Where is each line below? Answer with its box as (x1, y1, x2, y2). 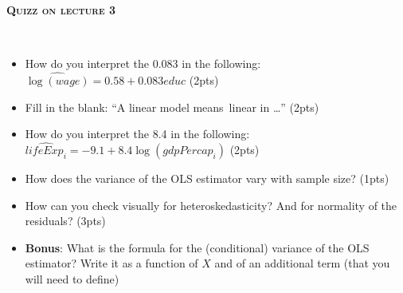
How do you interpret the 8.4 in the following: (25, 125, 250, 142)
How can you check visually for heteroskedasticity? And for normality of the (25, 196, 397, 213)
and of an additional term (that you (214, 255, 390, 271)
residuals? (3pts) (25, 212, 106, 229)
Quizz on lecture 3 (6, 2, 115, 18)
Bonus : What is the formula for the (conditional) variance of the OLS (25, 239, 370, 255)
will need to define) (25, 270, 119, 287)
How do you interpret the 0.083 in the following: (25, 55, 261, 72)
